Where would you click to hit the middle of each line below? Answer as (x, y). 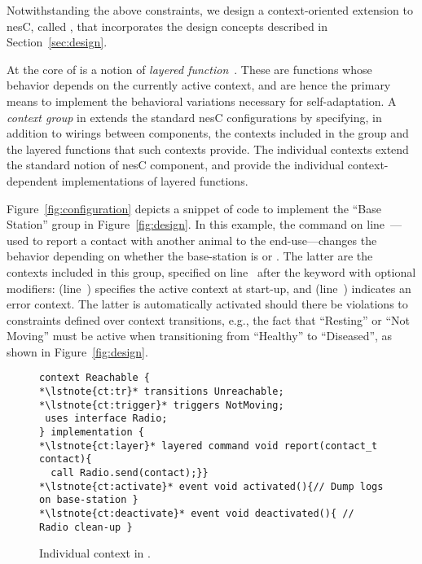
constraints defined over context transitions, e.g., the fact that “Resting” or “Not (208, 319)
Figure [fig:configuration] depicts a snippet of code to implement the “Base (194, 208)
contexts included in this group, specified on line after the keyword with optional (211, 271)
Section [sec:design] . (57, 42)
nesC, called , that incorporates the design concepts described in (167, 26)
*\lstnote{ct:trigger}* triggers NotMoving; (162, 405)
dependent (33, 180)
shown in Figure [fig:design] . (77, 351)
